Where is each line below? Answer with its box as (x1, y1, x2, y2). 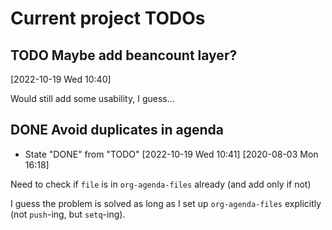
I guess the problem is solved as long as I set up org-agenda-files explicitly (10, 197, 322, 209)
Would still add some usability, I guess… (10, 93, 175, 104)
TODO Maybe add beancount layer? (10, 47, 238, 64)
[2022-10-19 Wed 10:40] (10, 73, 112, 85)
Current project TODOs (10, 7, 206, 30)
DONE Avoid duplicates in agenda (10, 122, 224, 139)
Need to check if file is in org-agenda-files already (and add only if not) (10, 178, 312, 190)
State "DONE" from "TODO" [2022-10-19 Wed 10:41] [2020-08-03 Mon (24, 148, 319, 160)
